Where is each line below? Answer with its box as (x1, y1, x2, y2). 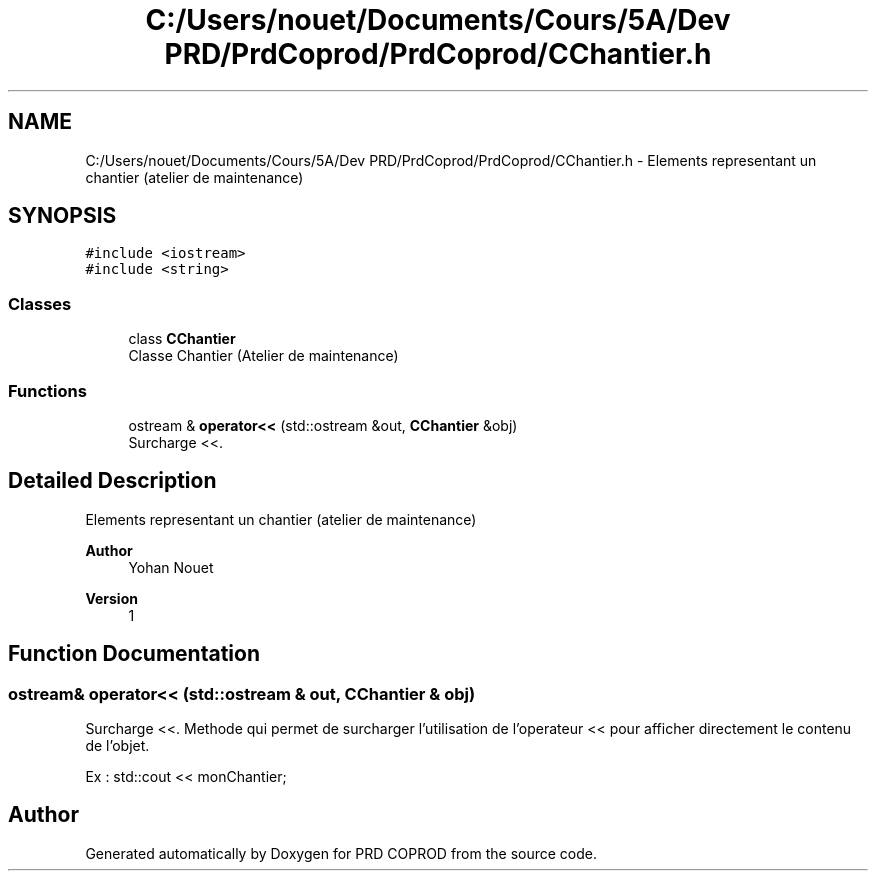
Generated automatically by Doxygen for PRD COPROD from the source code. (85, 844, 598, 862)
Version (85, 589, 138, 607)
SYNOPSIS (8, 203, 117, 229)
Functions (8, 380, 87, 401)
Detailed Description (8, 468, 217, 494)
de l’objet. (85, 737, 150, 754)
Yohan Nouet (128, 558, 214, 576)
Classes (8, 293, 72, 314)
